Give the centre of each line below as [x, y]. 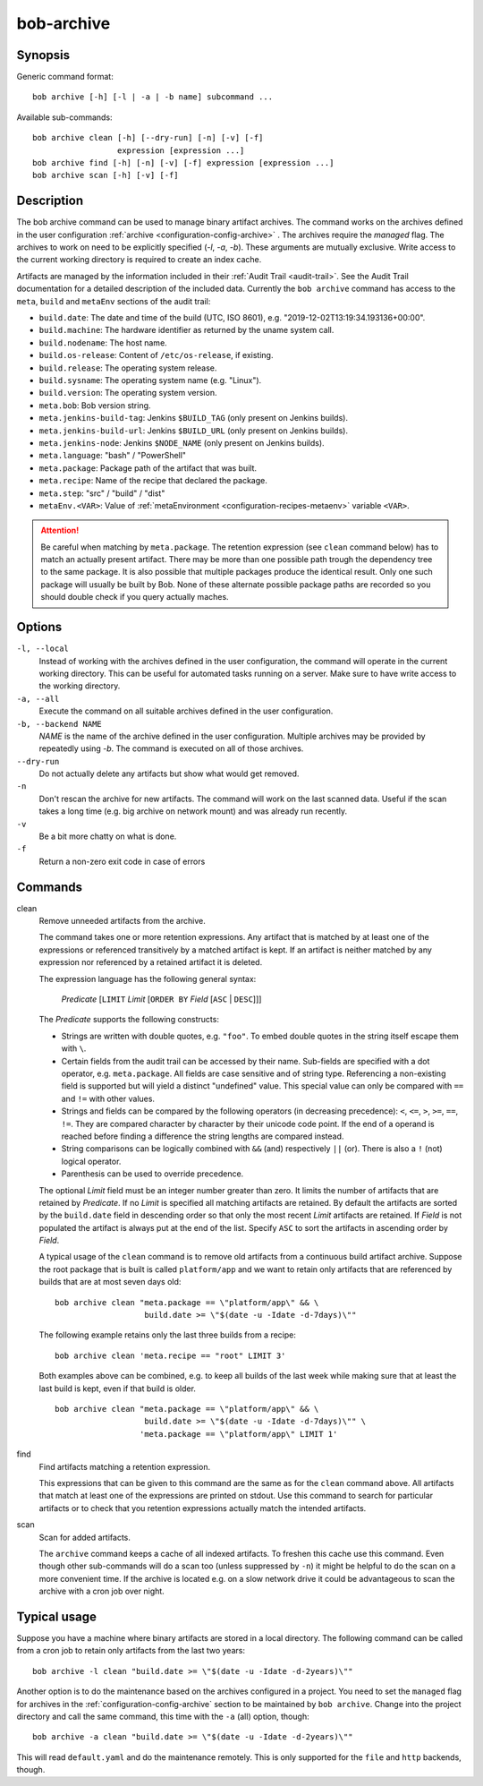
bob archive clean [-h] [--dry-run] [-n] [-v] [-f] [148, 138]
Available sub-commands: [64, 117]
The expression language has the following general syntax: [148, 978]
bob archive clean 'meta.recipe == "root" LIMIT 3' [170, 1355]
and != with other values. [108, 1098]
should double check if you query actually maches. [135, 597]
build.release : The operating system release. [128, 368]
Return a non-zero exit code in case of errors [122, 861]
